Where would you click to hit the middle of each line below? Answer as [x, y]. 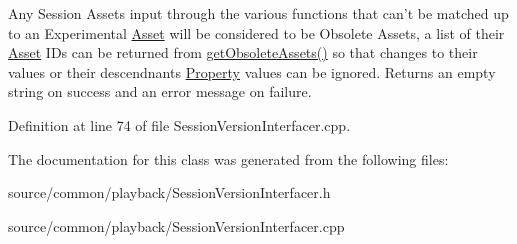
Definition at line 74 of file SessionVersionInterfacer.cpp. [179, 124]
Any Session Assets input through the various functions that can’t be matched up [258, 13]
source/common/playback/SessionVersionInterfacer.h [169, 192]
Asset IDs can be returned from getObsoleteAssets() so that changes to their [243, 52]
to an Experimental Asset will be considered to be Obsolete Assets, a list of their [256, 32]
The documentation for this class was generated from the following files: [228, 158]
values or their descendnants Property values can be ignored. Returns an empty [252, 71]
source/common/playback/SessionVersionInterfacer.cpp [176, 225]
